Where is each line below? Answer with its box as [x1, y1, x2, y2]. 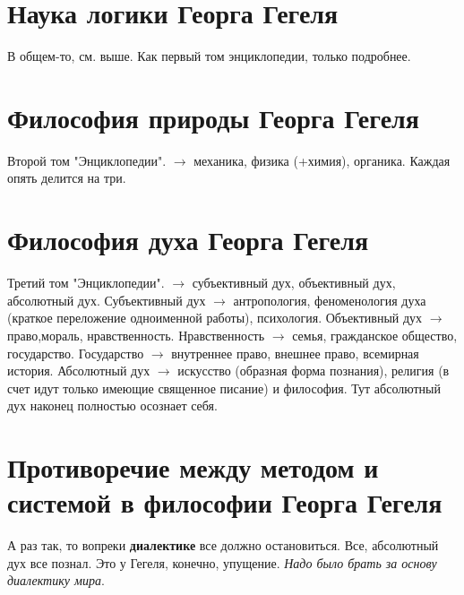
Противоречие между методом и [7, 449, 379, 486]
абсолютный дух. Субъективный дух [7, 290, 206, 309]
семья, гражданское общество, [292, 325, 458, 344]
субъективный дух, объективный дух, [192, 273, 396, 292]
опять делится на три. [7, 168, 126, 187]
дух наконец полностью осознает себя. [7, 396, 218, 415]
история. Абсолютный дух [7, 361, 150, 380]
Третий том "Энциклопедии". [7, 273, 165, 292]
